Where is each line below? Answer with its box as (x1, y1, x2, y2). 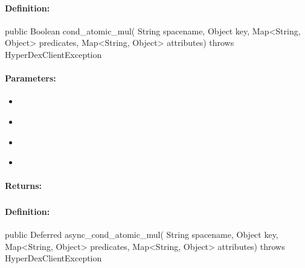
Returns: (5, 179, 42, 192)
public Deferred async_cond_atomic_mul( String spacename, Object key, (5, 228, 278, 241)
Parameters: (5, 72, 56, 85)
